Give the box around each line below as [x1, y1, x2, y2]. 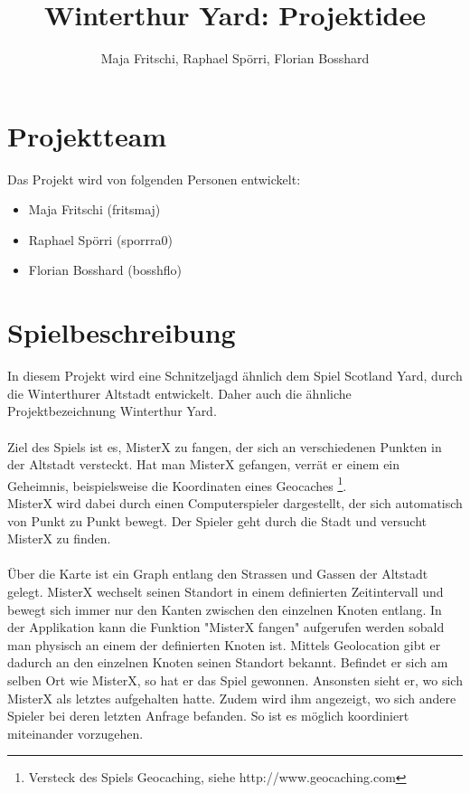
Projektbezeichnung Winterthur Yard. [7, 401, 217, 420]
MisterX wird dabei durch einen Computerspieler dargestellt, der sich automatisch [7, 493, 463, 512]
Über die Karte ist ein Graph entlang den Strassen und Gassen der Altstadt [7, 564, 428, 583]
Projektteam [7, 117, 167, 154]
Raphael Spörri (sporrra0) [28, 230, 173, 249]
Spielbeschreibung [7, 314, 236, 351]
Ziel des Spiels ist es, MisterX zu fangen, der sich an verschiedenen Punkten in [7, 437, 442, 456]
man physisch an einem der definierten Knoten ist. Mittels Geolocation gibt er [7, 635, 441, 654]
